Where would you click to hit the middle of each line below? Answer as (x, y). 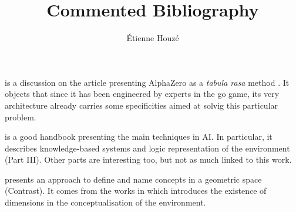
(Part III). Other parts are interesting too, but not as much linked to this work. (148, 159)
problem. (21, 117)
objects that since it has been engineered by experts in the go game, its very (142, 94)
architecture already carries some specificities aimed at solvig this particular (142, 105)
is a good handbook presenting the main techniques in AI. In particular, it (139, 137)
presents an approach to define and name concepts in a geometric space (133, 179)
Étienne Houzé (153, 38)
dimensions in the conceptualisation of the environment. (105, 202)
